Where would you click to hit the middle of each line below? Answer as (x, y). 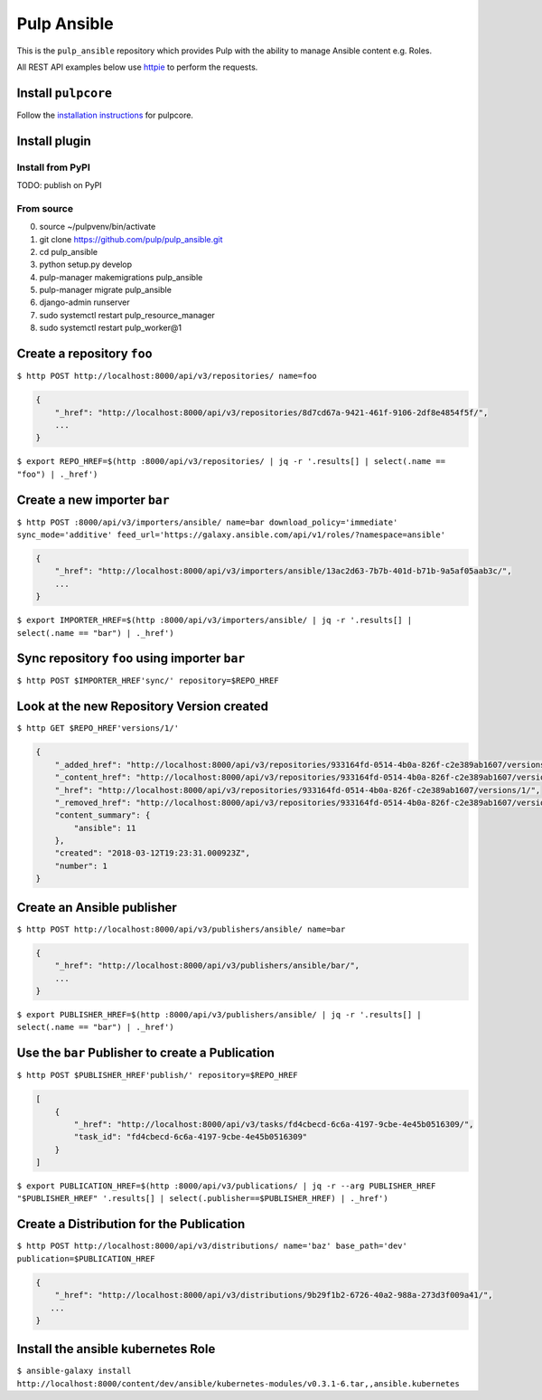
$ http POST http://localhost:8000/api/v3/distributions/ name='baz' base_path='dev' (212, 1246)
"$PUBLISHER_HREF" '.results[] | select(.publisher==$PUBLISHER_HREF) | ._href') (202, 1199)
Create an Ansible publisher (97, 908)
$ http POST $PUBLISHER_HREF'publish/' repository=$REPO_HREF (157, 1075)
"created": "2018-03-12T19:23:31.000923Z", (152, 853)
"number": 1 (81, 866)
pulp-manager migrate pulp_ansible (105, 290)
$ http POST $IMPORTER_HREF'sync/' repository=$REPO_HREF (148, 681)
